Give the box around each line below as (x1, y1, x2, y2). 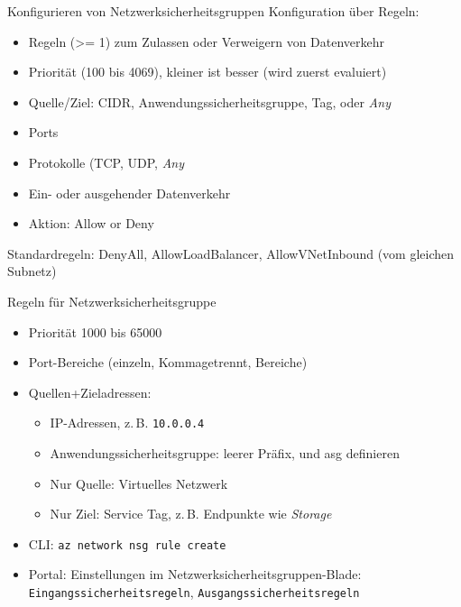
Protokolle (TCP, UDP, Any (28, 152, 185, 171)
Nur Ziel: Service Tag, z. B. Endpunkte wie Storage (50, 504, 332, 523)
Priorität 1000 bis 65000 (28, 322, 162, 341)
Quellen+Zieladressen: (28, 382, 152, 401)
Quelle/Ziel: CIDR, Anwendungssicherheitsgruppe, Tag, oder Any (28, 92, 391, 111)
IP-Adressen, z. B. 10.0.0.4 (50, 413, 205, 432)
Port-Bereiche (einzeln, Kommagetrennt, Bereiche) (28, 353, 308, 372)
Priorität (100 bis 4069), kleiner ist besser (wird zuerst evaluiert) (28, 62, 387, 81)
